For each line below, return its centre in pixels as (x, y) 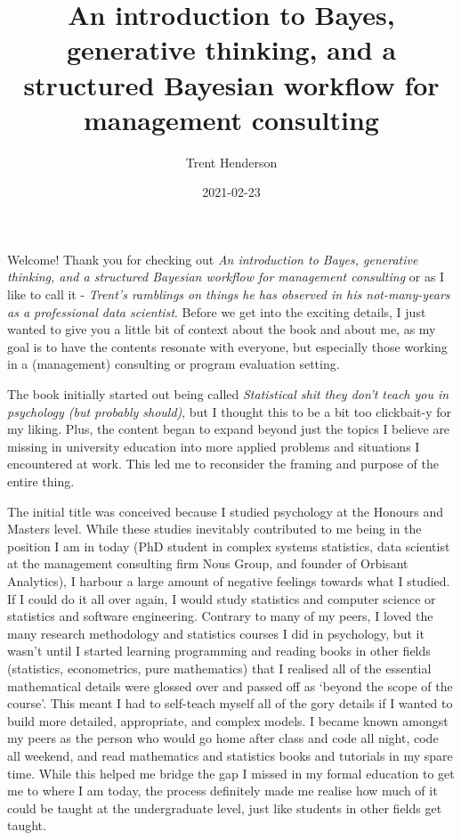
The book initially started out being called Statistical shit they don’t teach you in (228, 394)
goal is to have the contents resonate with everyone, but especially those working (227, 346)
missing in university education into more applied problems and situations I (214, 446)
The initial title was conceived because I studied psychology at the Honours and (226, 511)
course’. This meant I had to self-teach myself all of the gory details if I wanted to (230, 703)
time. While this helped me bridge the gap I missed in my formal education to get (231, 773)
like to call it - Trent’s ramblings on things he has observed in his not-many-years (229, 294)
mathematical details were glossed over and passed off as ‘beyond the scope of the (230, 685)
